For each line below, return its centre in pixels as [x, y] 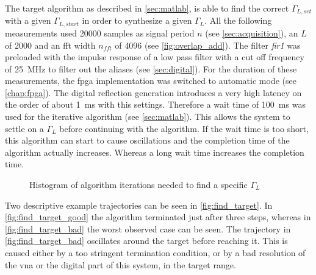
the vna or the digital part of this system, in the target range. [120, 264]
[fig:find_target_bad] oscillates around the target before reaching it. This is [146, 241]
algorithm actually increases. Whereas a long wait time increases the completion [155, 152]
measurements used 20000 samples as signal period [100, 33]
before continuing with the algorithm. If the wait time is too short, [184, 128]
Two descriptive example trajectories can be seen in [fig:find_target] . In [139, 205]
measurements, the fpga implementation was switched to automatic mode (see [151, 81]
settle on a [24, 128]
